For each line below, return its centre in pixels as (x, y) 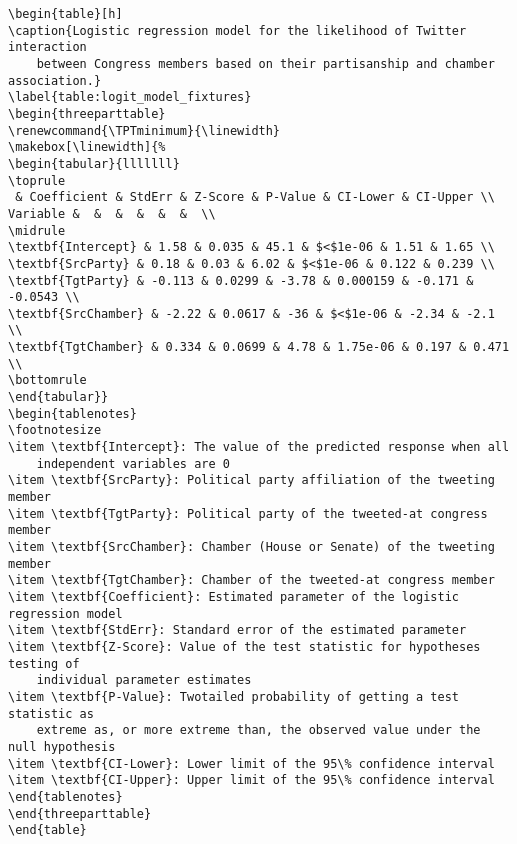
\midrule (37, 230)
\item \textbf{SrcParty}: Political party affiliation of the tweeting (251, 480)
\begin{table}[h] (65, 14)
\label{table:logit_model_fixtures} (130, 97)
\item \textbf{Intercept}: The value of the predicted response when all (259, 447)
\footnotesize (55, 430)
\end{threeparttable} (80, 813)
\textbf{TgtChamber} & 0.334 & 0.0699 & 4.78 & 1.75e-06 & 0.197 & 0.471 (259, 347)
